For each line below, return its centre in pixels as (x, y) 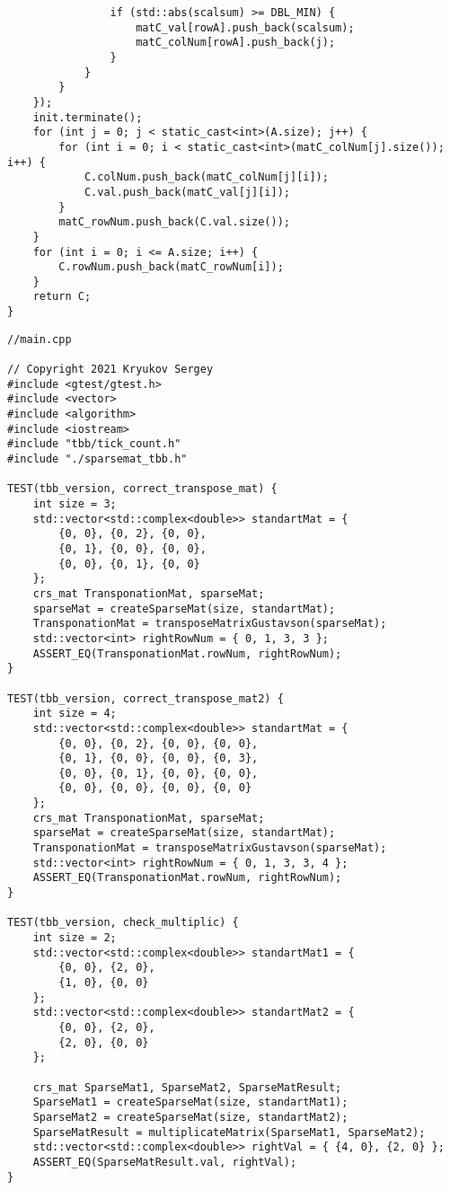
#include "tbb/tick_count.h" (94, 444)
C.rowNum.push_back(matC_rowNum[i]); (171, 267)
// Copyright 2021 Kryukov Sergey (110, 370)
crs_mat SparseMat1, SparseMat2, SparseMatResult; (187, 1087)
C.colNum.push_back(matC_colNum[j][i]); (206, 177)
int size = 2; (75, 938)
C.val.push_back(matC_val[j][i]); (187, 192)
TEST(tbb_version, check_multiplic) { (123, 923)
